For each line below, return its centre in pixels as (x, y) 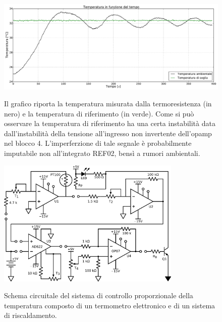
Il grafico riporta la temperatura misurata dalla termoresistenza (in (108, 104)
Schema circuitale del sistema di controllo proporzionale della (99, 295)
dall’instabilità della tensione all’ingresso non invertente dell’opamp (108, 133)
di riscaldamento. (31, 315)
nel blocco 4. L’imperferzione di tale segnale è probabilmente (98, 143)
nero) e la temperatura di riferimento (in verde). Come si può (99, 113)
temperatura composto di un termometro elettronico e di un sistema (110, 305)
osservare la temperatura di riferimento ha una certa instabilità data (110, 123)
